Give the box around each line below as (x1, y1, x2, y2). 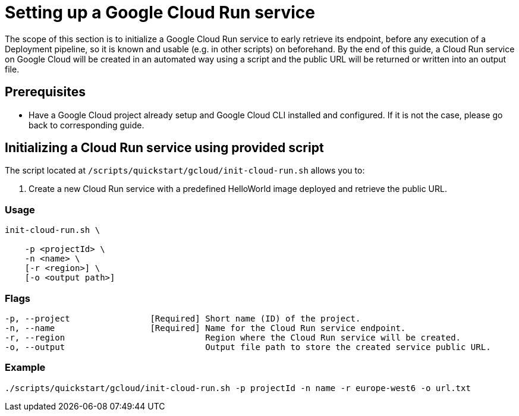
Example (5, 361, 46, 374)
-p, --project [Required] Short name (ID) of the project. (5, 313, 361, 323)
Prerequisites (5, 84, 86, 100)
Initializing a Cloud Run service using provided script (5, 140, 324, 156)
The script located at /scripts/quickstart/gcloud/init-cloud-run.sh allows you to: (5, 165, 365, 176)
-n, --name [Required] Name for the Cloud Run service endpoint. (5, 323, 406, 333)
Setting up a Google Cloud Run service (5, 2, 315, 23)
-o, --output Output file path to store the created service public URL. (5, 342, 491, 352)
